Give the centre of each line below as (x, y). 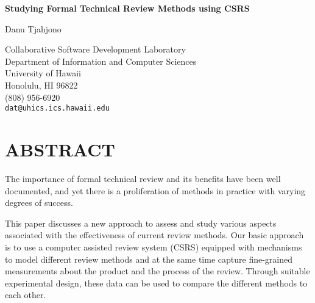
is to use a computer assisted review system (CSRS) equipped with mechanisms (154, 246)
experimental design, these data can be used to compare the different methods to (156, 283)
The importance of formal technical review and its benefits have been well (143, 178)
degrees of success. (39, 203)
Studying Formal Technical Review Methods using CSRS (127, 8)
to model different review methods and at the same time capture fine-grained (149, 259)
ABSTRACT (60, 149)
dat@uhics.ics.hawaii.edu (57, 108)
